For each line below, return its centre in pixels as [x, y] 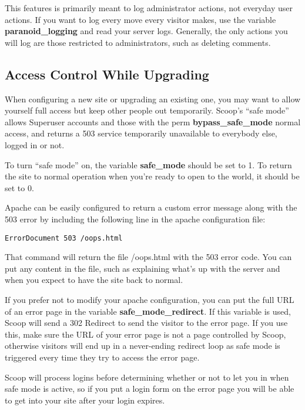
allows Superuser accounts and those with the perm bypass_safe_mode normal [153, 121]
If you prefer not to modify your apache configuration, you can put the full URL [150, 299]
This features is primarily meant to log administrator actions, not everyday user [149, 8]
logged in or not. [35, 144]
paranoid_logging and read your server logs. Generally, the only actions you [146, 31]
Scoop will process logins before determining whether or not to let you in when [147, 377]
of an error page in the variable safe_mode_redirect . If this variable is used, [148, 311]
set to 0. [19, 187]
